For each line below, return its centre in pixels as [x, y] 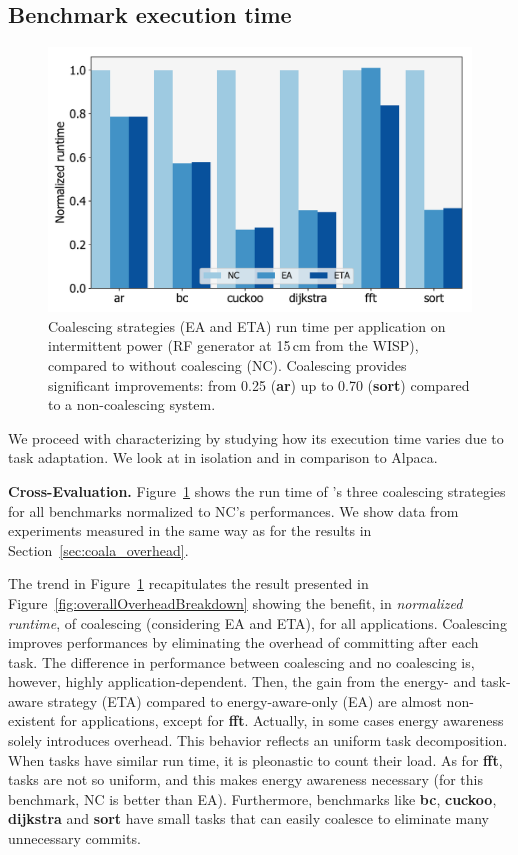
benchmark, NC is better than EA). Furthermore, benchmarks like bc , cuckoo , [252, 798]
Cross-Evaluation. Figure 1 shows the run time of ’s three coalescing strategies [257, 490]
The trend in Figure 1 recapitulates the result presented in [188, 583]
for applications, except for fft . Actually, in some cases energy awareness [282, 720]
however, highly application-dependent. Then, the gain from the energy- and [242, 681]
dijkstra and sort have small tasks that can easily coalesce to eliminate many [248, 818]
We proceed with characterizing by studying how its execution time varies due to [256, 437]
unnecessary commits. [74, 838]
